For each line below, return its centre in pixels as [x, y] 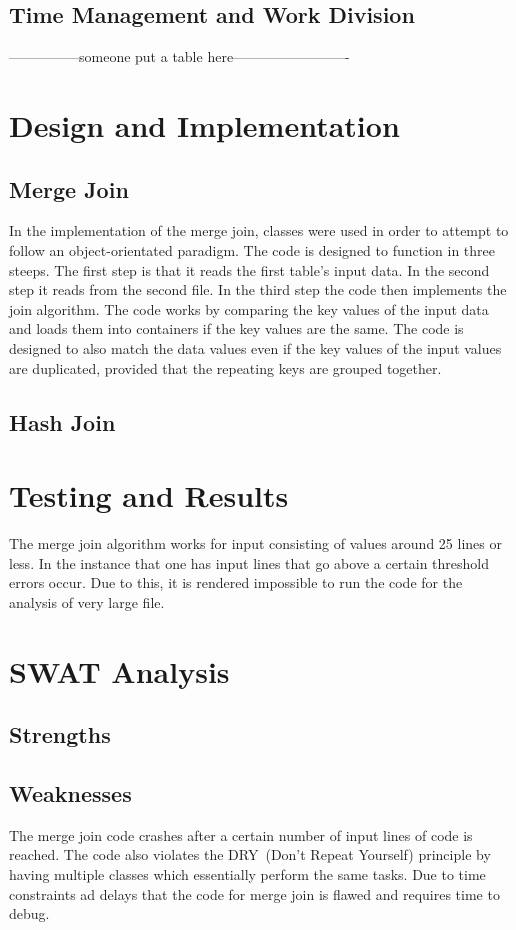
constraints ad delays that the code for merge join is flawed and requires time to [254, 893]
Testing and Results [149, 495]
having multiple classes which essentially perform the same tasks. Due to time [247, 873]
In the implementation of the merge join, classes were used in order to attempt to [259, 230]
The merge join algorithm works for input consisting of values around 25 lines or [255, 543]
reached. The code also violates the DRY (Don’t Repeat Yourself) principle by [250, 854]
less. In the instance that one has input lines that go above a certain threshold [249, 562]
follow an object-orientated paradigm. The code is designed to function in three [252, 249]
